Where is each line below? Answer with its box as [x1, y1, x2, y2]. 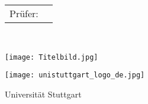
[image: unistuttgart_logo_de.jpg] [5, 71, 145, 80]
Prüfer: [9, 6, 38, 20]
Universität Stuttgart [5, 87, 82, 100]
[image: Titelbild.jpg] [5, 53, 98, 61]
